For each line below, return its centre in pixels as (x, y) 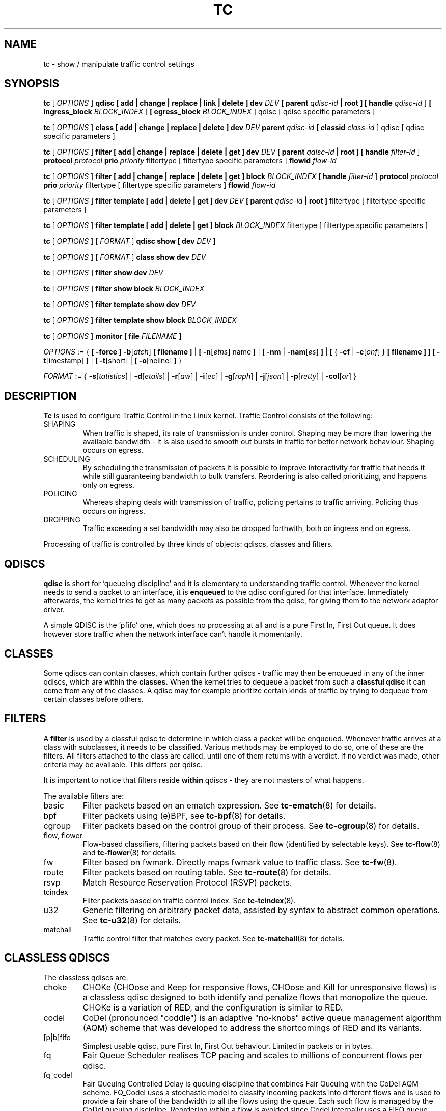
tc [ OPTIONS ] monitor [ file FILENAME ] (113, 336)
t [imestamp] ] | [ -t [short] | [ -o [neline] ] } (113, 361)
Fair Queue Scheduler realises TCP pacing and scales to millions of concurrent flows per (253, 1055)
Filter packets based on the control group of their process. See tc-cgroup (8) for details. (251, 826)
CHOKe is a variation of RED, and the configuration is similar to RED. (213, 1007)
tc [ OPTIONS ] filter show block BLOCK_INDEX (124, 289)
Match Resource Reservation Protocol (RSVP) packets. (187, 882)
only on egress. (109, 485)
